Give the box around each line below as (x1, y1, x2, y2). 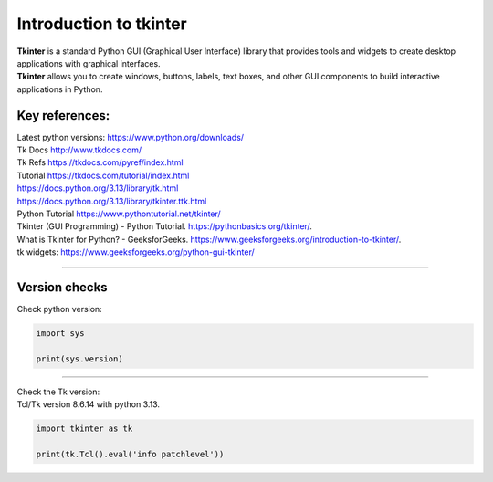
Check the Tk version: (16, 386, 100, 397)
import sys (36, 329, 85, 339)
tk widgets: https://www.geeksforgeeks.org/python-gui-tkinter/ (16, 246, 255, 257)
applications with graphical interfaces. (16, 58, 161, 68)
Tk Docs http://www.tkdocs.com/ (16, 144, 142, 155)
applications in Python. (16, 83, 103, 95)
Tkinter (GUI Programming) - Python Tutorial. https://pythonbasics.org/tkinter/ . (16, 221, 312, 232)
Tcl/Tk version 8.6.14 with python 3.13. (16, 399, 160, 410)
